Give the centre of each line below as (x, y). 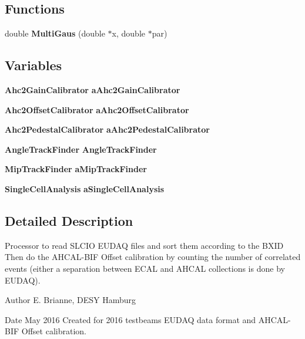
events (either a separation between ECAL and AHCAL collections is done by (145, 268)
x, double (128, 33)
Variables (33, 65)
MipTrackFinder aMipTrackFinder (76, 169)
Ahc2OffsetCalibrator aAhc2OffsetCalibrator (97, 109)
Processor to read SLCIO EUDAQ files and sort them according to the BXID (144, 245)
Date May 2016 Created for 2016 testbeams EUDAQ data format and (130, 319)
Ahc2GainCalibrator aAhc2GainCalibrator (93, 90)
